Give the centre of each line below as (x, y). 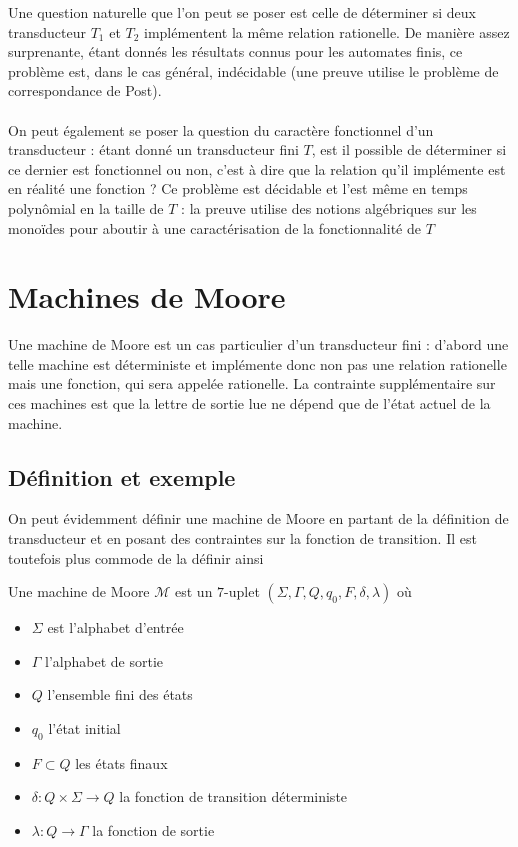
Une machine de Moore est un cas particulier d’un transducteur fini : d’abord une (258, 344)
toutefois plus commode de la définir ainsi (136, 557)
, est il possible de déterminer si (409, 149)
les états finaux (121, 762)
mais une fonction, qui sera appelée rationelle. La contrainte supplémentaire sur (252, 383)
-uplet (242, 591)
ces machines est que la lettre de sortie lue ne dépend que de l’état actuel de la (249, 403)
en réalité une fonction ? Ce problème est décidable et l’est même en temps (238, 188)
